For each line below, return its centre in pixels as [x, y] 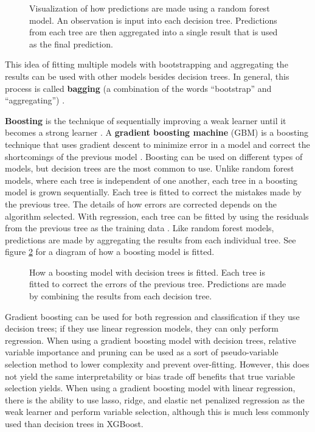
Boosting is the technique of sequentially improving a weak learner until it [146, 120]
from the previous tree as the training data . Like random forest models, [140, 228]
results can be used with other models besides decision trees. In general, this [147, 76]
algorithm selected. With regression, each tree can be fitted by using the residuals [157, 216]
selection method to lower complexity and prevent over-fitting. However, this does [157, 364]
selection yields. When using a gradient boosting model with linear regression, [150, 388]
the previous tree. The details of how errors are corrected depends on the [141, 204]
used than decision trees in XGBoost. [74, 423]
